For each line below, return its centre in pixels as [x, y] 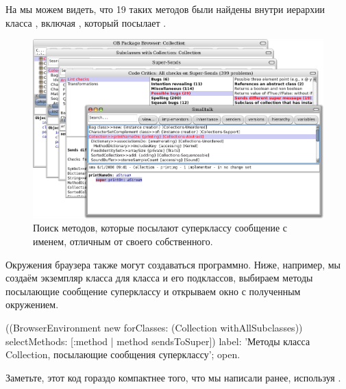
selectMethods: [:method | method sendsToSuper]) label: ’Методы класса [158, 341]
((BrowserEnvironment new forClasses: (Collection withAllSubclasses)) [154, 327]
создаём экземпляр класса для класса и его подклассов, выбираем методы [159, 278]
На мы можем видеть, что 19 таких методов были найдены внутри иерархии [165, 9]
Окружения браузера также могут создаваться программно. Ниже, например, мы [173, 264]
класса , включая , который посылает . [86, 22]
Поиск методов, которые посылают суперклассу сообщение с [160, 228]
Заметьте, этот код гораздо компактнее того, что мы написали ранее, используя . [173, 377]
